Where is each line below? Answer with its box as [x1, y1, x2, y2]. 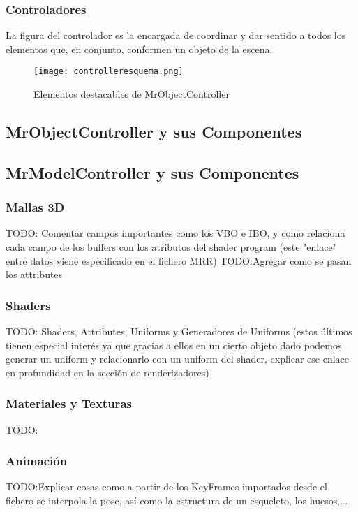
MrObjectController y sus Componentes [6, 121, 302, 142]
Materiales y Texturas [6, 395, 132, 412]
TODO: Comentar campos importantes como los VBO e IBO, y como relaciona [6, 226, 345, 240]
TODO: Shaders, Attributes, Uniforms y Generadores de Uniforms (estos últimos [6, 324, 352, 339]
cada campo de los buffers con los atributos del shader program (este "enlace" [6, 240, 336, 254]
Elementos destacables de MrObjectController [33, 87, 230, 101]
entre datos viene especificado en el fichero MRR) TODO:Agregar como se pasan [6, 253, 352, 268]
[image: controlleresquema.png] [33, 66, 184, 77]
